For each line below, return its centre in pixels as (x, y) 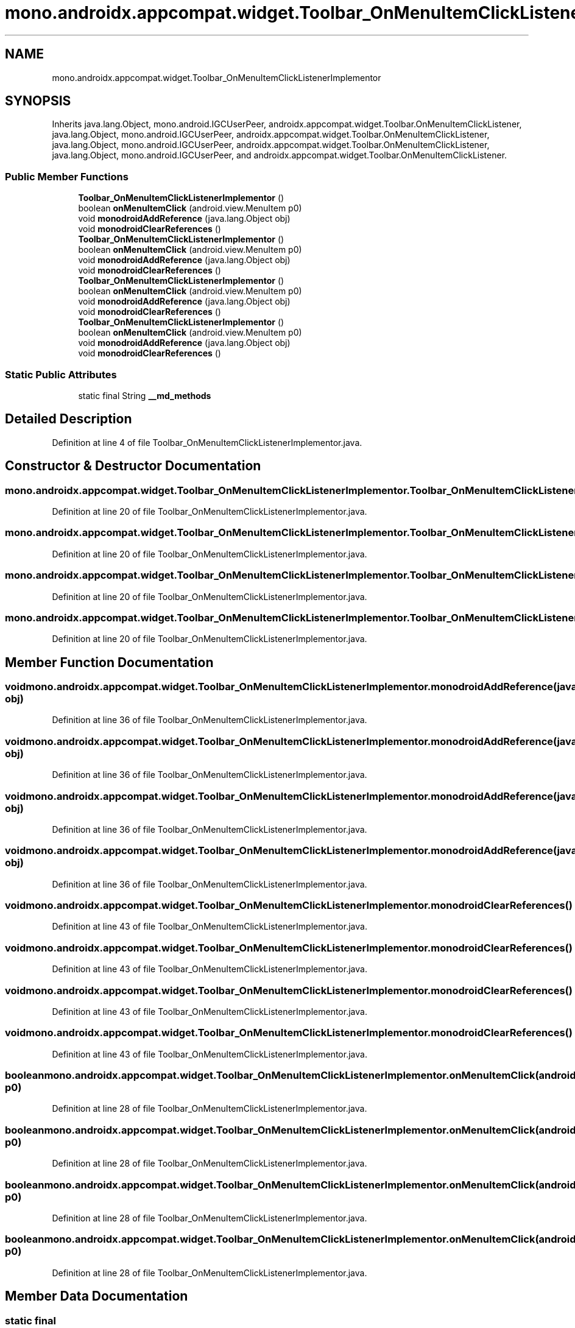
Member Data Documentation (97, 1296)
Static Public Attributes (61, 374)
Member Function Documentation (109, 662)
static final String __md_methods (145, 395)
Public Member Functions (67, 176)
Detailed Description (69, 419)
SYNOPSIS (38, 101)
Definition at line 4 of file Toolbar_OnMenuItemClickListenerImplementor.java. (207, 442)
